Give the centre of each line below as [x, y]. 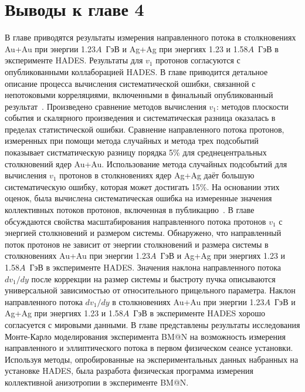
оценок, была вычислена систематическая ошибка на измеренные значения [138, 198]
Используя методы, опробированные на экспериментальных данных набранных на [152, 359]
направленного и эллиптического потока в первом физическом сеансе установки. [149, 348]
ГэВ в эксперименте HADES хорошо [199, 313]
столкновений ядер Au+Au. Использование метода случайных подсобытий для [146, 163]
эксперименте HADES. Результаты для [74, 60]
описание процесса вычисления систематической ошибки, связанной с [130, 83]
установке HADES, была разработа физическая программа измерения [129, 371]
